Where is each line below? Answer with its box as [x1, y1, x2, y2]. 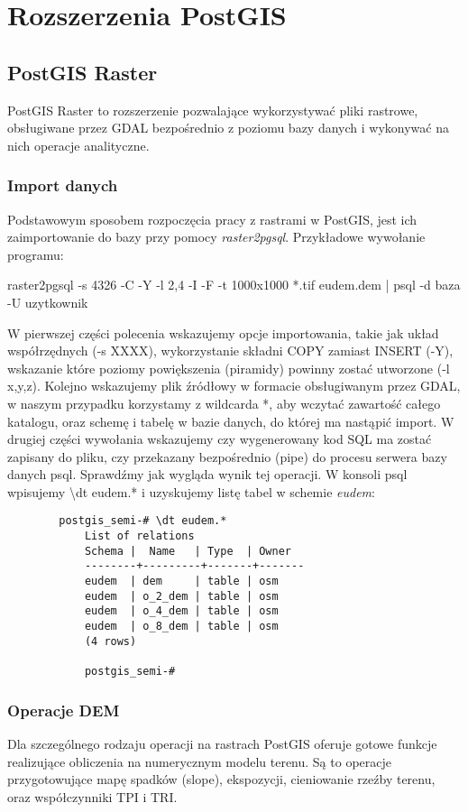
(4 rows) [84, 634, 137, 648]
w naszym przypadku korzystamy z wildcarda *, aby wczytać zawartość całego [7, 393, 441, 412]
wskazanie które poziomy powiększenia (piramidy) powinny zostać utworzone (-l [7, 358, 450, 377]
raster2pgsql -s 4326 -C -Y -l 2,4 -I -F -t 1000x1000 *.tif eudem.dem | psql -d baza [7, 275, 461, 294]
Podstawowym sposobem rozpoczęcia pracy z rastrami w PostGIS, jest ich [7, 209, 418, 228]
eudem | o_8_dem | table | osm [84, 620, 279, 633]
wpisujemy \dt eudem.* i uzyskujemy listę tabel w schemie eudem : [7, 482, 375, 501]
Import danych [7, 174, 118, 197]
